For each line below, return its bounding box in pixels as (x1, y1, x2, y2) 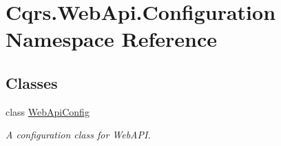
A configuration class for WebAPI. (6, 127, 151, 142)
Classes (6, 72, 58, 93)
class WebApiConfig (6, 104, 90, 118)
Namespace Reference (6, 25, 217, 53)
